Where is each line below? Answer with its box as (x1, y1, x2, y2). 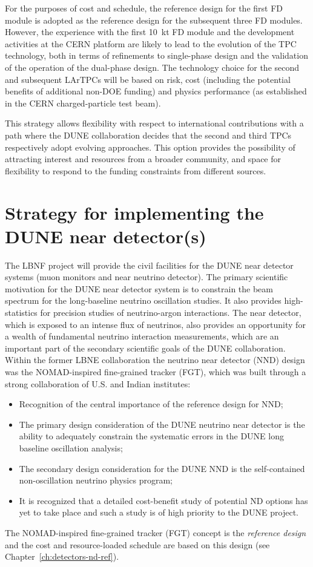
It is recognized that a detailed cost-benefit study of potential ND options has (19, 494, 308, 506)
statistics (5, 306, 38, 318)
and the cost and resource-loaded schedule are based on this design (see (5, 538, 270, 551)
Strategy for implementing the (5, 200, 264, 225)
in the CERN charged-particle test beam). (5, 96, 161, 109)
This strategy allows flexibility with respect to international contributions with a (5, 117, 304, 129)
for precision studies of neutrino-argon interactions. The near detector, (40, 306, 301, 318)
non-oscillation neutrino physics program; (19, 474, 173, 487)
